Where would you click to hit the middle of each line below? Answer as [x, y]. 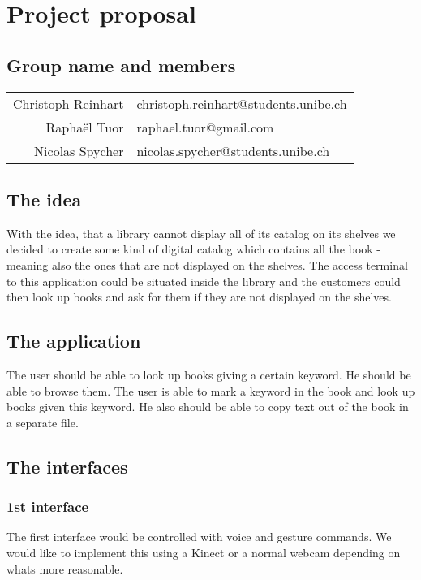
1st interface [48, 506]
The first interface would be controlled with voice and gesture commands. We [199, 537]
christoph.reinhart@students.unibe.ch [242, 103]
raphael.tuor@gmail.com [205, 127]
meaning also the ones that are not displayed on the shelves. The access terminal [207, 264]
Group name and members [121, 65]
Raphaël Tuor [85, 127]
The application [74, 341]
